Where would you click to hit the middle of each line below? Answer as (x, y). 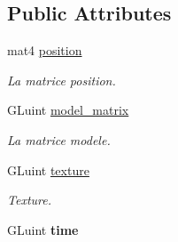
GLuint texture (48, 169)
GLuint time (43, 229)
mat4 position (45, 50)
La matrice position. (62, 80)
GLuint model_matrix (68, 110)
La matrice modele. (59, 139)
